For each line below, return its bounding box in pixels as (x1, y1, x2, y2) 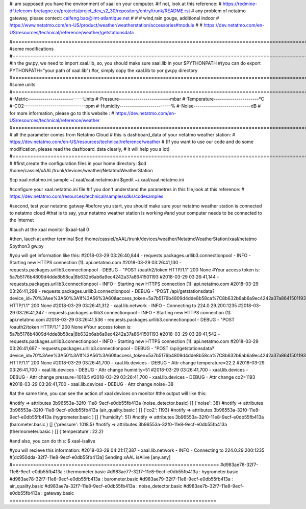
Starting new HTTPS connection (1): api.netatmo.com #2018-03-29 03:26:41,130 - (9, 260, 182, 266)
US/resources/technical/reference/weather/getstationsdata (9, 29, 134, 35)
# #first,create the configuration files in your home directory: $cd (9, 160, 146, 166)
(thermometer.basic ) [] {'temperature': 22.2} (9, 428, 104, 434)
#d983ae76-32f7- (220, 461, 259, 468)
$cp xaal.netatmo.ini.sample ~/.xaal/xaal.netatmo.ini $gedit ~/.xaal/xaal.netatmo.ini (9, 177, 184, 183)
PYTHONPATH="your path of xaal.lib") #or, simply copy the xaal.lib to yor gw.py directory (9, 67, 198, 74)
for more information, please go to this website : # (9, 110, 115, 116)
